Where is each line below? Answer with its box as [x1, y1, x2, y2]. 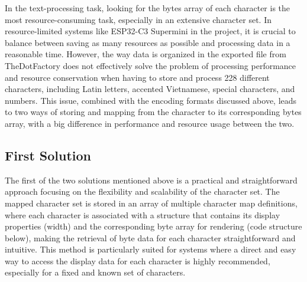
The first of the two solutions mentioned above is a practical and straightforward [5, 173, 298, 186]
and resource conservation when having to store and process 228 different [5, 71, 270, 83]
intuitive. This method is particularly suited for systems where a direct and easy [5, 243, 296, 255]
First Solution [5, 146, 92, 164]
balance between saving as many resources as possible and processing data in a [5, 36, 290, 48]
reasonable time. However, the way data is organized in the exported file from [5, 48, 286, 60]
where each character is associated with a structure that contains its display [5, 208, 280, 221]
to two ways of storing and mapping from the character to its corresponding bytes [5, 106, 302, 118]
